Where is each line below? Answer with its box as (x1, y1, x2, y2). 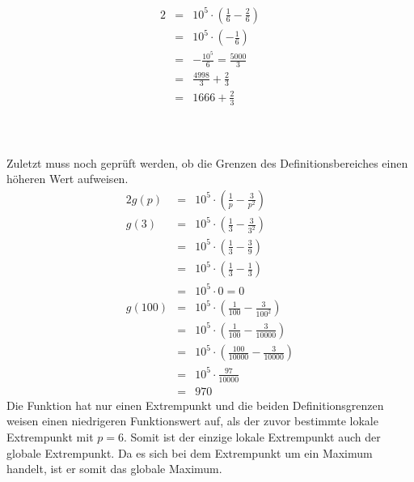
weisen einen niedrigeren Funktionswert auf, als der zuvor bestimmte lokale (6, 412, 378, 429)
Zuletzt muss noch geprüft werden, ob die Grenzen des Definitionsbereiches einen (6, 154, 408, 171)
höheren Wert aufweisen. (6, 170, 129, 187)
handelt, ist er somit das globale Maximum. (6, 460, 222, 477)
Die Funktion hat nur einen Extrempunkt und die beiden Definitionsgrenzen (6, 396, 384, 413)
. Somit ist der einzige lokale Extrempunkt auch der (123, 429, 381, 446)
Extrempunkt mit (6, 429, 94, 446)
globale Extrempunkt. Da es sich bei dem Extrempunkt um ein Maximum (6, 444, 373, 461)
